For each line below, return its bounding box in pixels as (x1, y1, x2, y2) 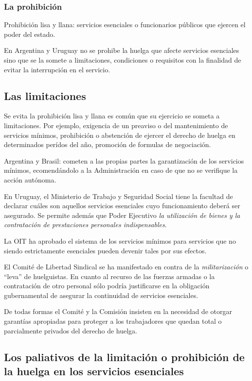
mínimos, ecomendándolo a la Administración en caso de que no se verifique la (4, 165, 238, 175)
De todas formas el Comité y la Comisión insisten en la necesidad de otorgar (4, 306, 232, 316)
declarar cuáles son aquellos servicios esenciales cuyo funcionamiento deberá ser (4, 200, 240, 211)
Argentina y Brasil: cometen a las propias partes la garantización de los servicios (4, 155, 244, 166)
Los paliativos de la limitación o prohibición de (4, 349, 245, 364)
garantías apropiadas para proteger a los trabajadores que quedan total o (4, 316, 222, 326)
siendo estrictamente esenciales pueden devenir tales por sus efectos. (4, 245, 207, 255)
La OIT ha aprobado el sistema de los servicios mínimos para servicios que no (4, 235, 236, 246)
